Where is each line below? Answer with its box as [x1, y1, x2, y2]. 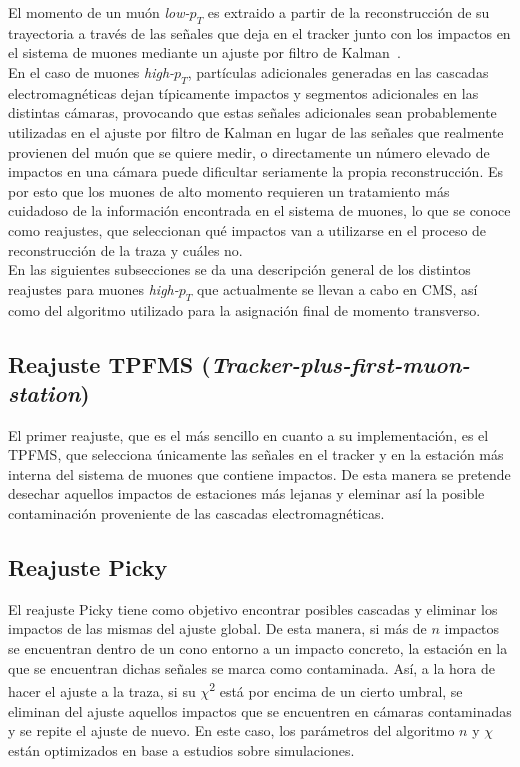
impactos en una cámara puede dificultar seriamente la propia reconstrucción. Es [8, 161, 504, 182]
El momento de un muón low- [8, 2, 190, 22]
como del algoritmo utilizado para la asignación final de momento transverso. [8, 299, 481, 320]
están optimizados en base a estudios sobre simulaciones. [8, 739, 355, 760]
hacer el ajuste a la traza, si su [8, 680, 196, 701]
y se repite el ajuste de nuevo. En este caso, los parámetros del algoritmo [8, 720, 455, 741]
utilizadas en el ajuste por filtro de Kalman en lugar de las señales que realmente [8, 121, 504, 142]
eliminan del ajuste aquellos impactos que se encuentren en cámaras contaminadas [8, 700, 512, 721]
